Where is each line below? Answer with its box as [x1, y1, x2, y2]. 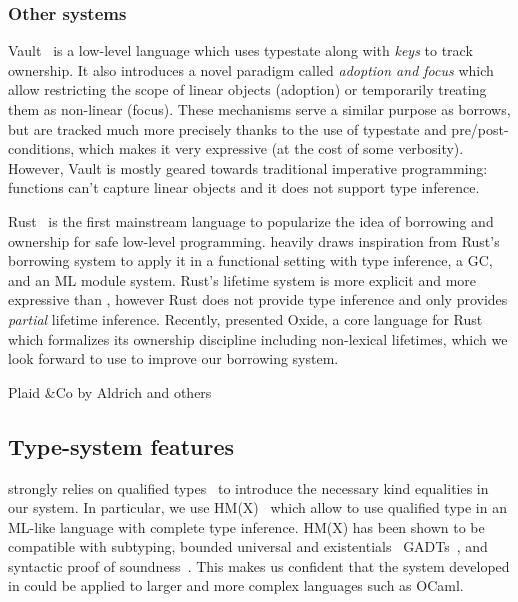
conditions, [8, 138, 75, 159]
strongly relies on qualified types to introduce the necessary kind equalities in [8, 477, 489, 498]
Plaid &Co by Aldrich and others [8, 381, 212, 402]
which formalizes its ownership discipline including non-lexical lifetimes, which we [8, 328, 508, 349]
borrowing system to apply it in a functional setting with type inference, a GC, [8, 250, 493, 271]
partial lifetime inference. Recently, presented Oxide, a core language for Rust [8, 308, 483, 329]
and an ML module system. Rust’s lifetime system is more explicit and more [8, 269, 477, 290]
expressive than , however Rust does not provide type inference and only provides [8, 289, 508, 310]
